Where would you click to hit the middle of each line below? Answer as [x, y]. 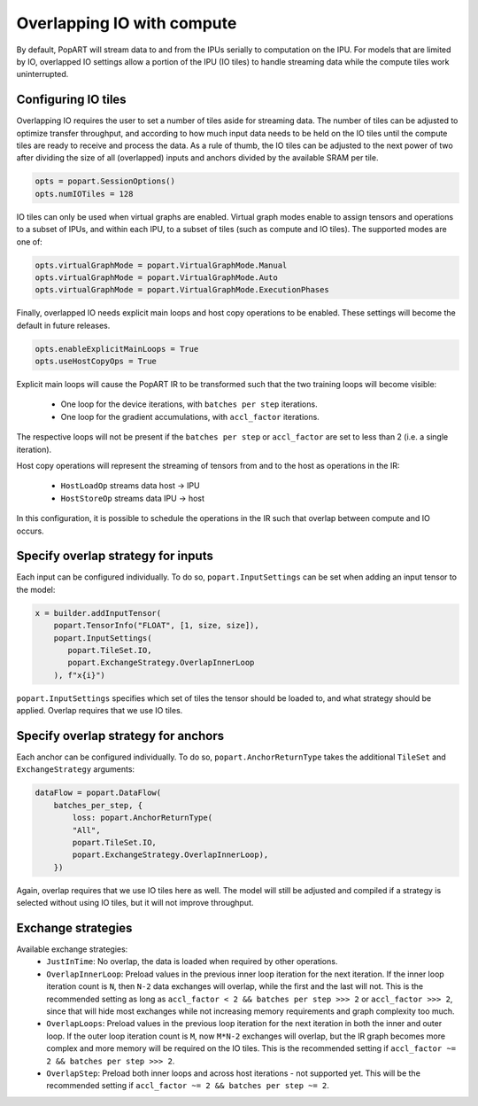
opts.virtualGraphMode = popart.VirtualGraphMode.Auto [156, 277]
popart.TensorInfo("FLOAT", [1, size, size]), [157, 626]
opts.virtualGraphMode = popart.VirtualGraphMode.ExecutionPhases [182, 290]
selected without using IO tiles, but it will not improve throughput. [135, 903]
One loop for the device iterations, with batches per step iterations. [189, 404]
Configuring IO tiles [72, 100]
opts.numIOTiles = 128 [84, 194]
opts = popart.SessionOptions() [105, 181]
